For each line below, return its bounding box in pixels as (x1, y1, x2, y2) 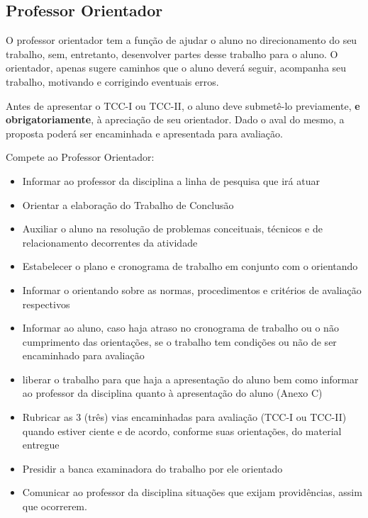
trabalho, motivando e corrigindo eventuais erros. (6, 74, 219, 89)
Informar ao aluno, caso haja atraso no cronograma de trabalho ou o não (22, 320, 339, 335)
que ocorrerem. (22, 499, 87, 514)
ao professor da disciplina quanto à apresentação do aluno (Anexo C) (22, 385, 323, 400)
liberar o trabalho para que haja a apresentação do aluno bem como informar (22, 371, 359, 386)
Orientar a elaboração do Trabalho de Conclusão (22, 197, 234, 212)
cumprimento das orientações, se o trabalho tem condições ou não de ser (22, 334, 337, 349)
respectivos (22, 296, 70, 311)
